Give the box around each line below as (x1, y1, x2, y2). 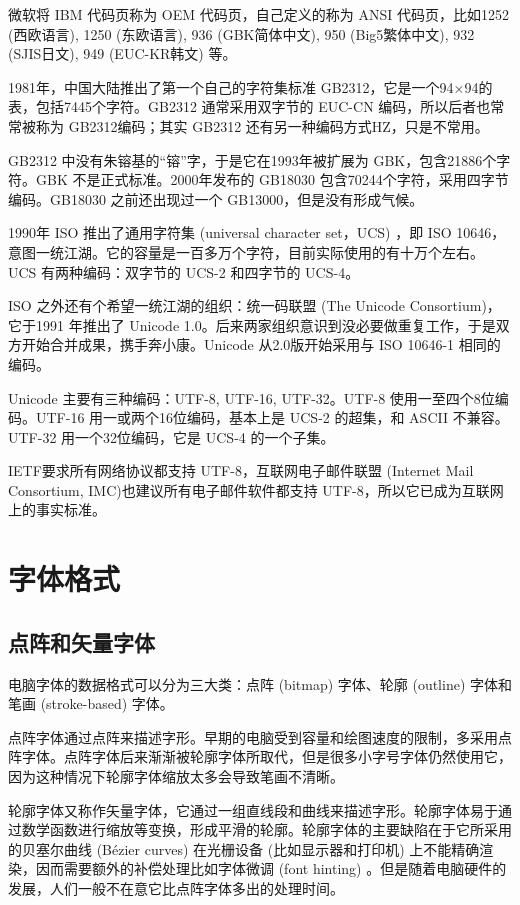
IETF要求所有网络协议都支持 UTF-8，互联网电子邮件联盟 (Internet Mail (8, 460, 474, 481)
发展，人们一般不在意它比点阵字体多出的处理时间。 (8, 877, 344, 898)
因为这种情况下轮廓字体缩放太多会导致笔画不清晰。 (8, 766, 344, 787)
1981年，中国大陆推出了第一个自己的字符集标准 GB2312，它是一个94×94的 (8, 76, 493, 97)
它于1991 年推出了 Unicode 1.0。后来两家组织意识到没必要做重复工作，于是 (8, 314, 496, 335)
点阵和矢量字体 (8, 626, 155, 657)
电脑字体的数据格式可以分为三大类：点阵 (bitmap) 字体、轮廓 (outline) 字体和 (8, 673, 513, 694)
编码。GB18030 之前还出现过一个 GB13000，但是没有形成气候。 (8, 188, 424, 209)
